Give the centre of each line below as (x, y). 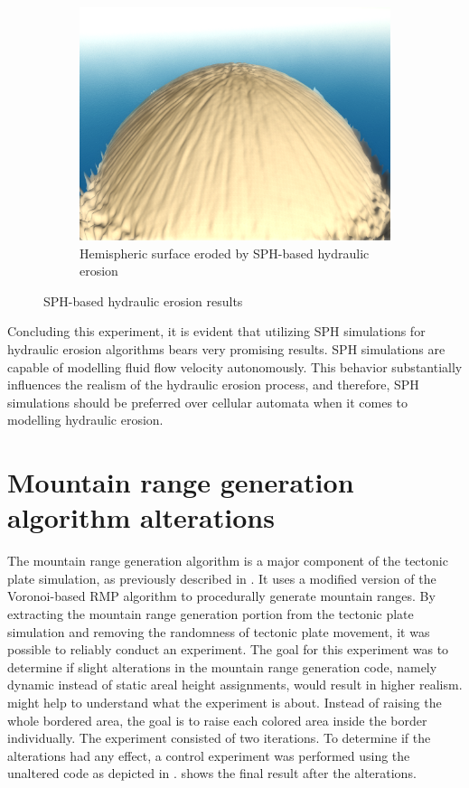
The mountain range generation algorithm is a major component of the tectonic (228, 561)
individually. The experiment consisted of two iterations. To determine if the (219, 738)
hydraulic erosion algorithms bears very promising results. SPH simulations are (226, 348)
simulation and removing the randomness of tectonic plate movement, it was (219, 631)
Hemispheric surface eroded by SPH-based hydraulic (225, 253)
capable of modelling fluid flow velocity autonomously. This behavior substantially (235, 366)
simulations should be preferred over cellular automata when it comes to (208, 402)
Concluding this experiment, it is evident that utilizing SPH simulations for (216, 331)
